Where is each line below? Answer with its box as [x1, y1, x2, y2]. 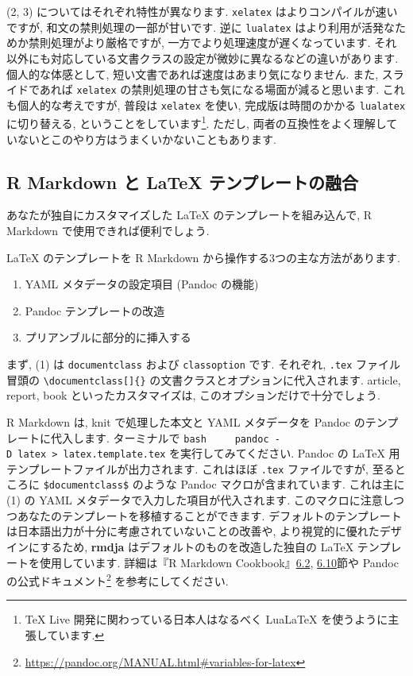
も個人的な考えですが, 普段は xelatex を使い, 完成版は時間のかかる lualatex [6, 96, 406, 113]
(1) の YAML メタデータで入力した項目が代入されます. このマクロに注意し [6, 492, 394, 508]
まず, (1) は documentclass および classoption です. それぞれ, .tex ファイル [6, 356, 401, 373]
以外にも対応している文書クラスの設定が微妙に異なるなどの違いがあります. [6, 49, 399, 66]
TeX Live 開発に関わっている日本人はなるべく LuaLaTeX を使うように [25, 611, 388, 628]
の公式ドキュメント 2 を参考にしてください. [6, 570, 229, 589]
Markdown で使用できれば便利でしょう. [6, 222, 210, 239]
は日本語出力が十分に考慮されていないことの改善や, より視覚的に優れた [6, 523, 380, 539]
